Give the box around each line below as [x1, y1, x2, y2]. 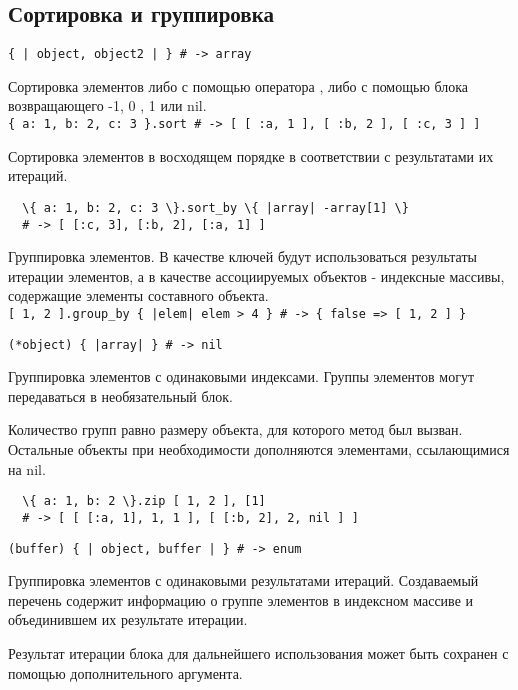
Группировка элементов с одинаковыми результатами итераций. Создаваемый [8, 570, 479, 591]
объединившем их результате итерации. [8, 609, 248, 630]
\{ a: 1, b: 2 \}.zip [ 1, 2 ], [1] [22, 494, 266, 509]
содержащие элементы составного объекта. [8, 285, 269, 306]
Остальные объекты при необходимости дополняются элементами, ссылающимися [8, 439, 510, 460]
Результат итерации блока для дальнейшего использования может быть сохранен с [8, 643, 509, 664]
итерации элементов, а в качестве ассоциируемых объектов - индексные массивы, [8, 265, 505, 286]
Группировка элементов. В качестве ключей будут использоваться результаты [8, 246, 477, 267]
